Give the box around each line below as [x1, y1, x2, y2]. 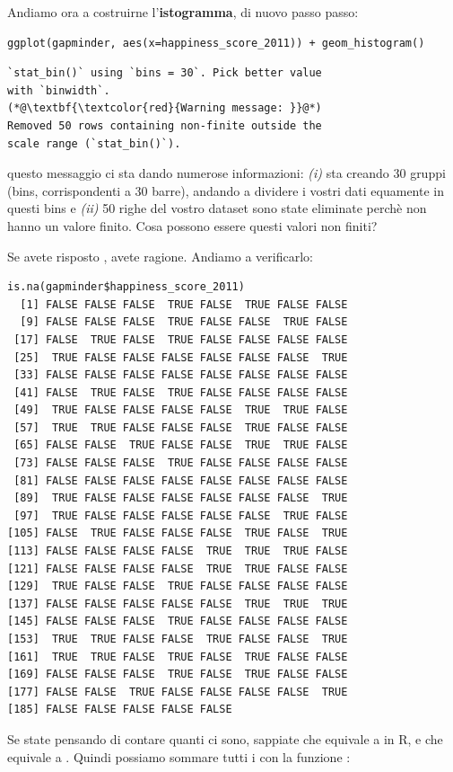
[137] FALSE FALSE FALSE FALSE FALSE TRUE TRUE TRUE [7, 597, 348, 610]
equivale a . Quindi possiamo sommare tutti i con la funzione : [7, 747, 351, 766]
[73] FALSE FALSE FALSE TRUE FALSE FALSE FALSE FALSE [13, 457, 348, 470]
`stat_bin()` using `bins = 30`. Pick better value [7, 67, 322, 80]
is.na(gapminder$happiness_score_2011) [7, 280, 245, 294]
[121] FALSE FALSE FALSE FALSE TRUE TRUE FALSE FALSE [7, 562, 348, 575]
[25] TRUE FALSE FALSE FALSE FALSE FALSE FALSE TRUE [13, 351, 348, 364]
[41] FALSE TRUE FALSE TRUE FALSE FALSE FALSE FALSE [13, 386, 348, 399]
